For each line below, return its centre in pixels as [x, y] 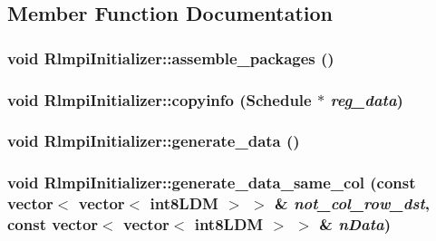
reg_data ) [367, 99]
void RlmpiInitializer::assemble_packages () [171, 58]
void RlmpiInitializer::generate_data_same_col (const [212, 183]
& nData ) [355, 224]
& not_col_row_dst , [352, 203]
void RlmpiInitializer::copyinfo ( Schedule [160, 99]
